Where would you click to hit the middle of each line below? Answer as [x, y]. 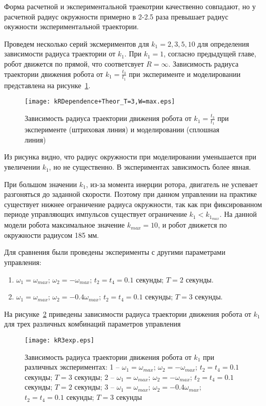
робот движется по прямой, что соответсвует [74, 63]
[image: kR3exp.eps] [60, 341]
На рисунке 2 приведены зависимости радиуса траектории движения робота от [128, 313]
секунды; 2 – [94, 377]
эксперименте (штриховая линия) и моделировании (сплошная [122, 129]
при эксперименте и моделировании [185, 74]
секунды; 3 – [94, 387]
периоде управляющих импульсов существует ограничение [96, 214]
